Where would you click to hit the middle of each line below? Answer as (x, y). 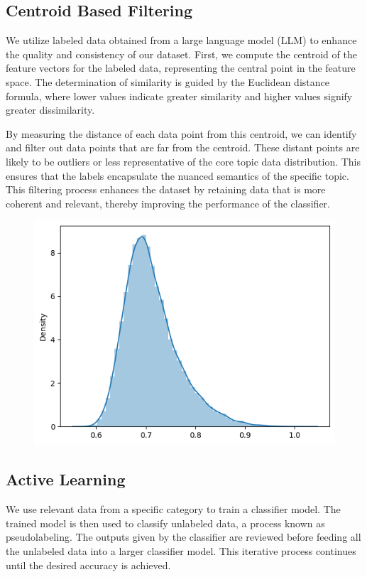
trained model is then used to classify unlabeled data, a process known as (165, 523)
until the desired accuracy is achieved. (88, 565)
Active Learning (66, 479)
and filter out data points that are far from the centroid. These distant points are (183, 147)
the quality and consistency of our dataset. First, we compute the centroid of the (181, 54)
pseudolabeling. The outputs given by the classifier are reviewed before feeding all (183, 537)
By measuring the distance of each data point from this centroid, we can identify (181, 133)
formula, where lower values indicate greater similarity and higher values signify (179, 96)
